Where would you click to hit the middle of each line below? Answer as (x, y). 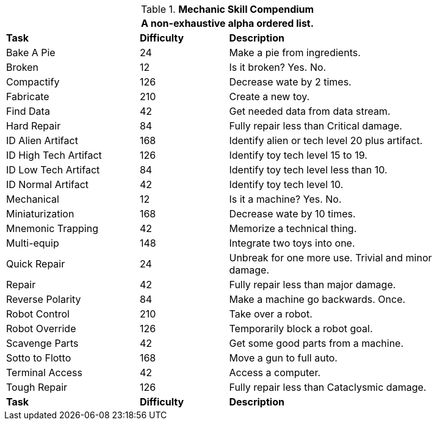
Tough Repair (37, 387)
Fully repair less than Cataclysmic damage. (328, 387)
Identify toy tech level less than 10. (308, 170)
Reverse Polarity (44, 299)
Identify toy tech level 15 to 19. (298, 155)
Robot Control (38, 314)
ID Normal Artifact (48, 184)
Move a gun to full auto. (283, 358)
